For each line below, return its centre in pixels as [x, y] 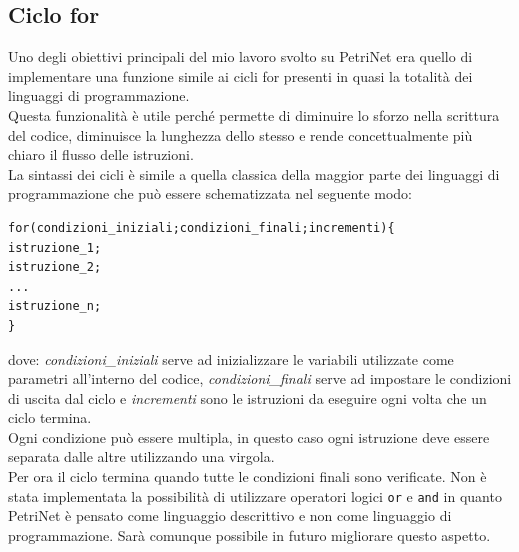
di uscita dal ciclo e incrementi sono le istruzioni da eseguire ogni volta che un [247, 397]
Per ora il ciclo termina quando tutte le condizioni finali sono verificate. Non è [247, 476]
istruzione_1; [55, 247]
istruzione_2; [55, 267]
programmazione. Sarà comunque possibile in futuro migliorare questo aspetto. [249, 534]
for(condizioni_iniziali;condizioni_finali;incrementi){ [201, 227]
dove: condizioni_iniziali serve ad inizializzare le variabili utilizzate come [231, 358]
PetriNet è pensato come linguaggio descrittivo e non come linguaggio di [230, 515]
